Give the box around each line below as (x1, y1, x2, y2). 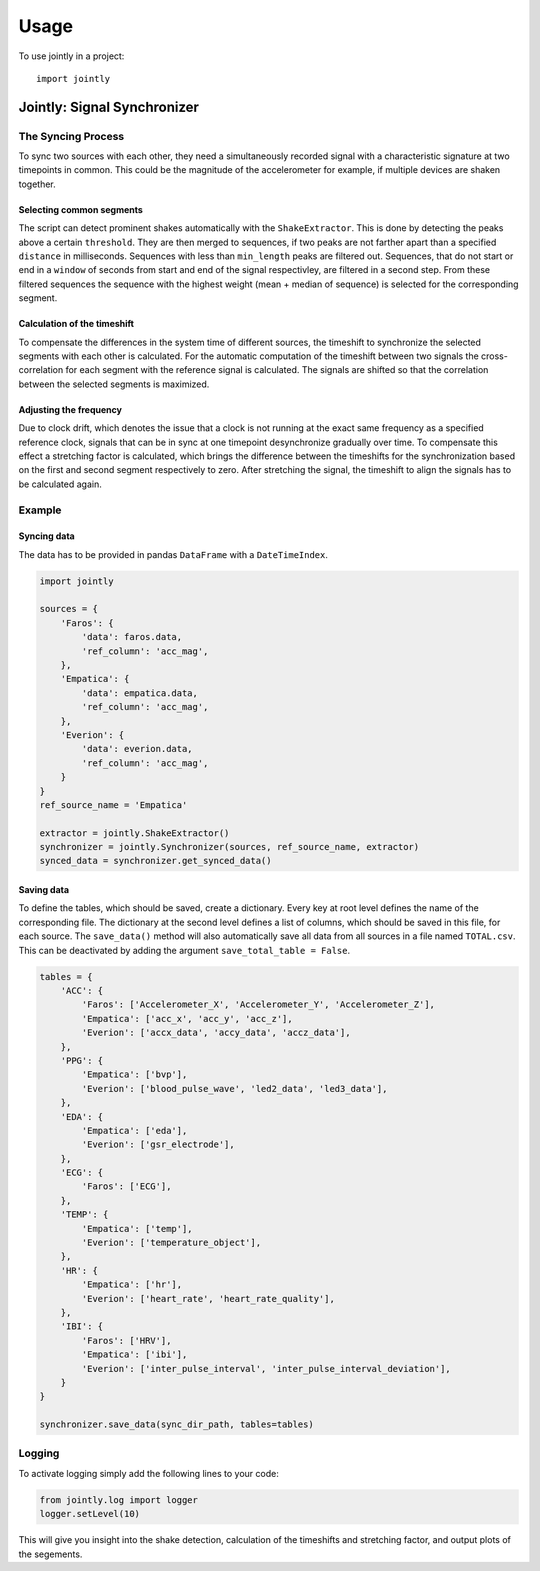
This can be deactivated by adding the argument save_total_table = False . (18, 944, 350, 956)
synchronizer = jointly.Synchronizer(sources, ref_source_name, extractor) (39, 841, 420, 853)
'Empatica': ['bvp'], (81, 1069, 188, 1080)
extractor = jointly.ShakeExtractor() (39, 827, 230, 839)
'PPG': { (60, 1055, 104, 1066)
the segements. (18, 1548, 83, 1560)
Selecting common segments (18, 203, 144, 215)
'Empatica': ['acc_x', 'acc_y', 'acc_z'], (81, 1013, 294, 1024)
